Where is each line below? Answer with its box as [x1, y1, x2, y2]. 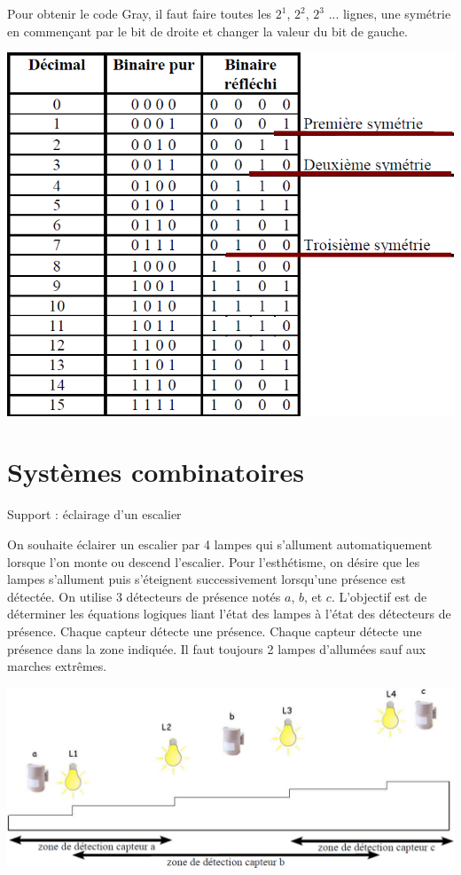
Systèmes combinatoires [7, 453, 304, 490]
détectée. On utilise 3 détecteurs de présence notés [7, 587, 281, 605]
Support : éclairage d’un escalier [7, 505, 182, 524]
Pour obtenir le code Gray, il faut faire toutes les [7, 4, 272, 22]
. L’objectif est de [331, 587, 427, 605]
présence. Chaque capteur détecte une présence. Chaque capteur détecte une [7, 621, 422, 640]
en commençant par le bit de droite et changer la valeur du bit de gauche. [7, 21, 409, 40]
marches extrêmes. [7, 657, 107, 675]
